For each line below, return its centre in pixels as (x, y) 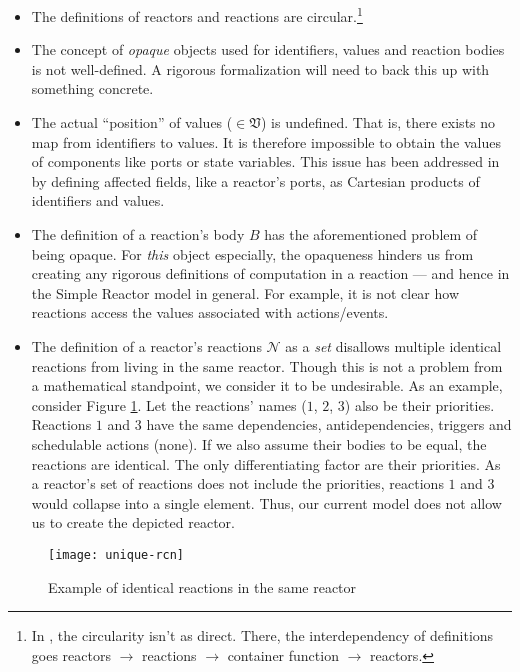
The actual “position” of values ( (132, 122)
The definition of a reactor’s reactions (146, 345)
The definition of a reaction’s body (138, 234)
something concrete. (92, 88)
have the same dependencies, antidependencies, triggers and (329, 424)
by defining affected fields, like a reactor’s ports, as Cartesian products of (255, 180)
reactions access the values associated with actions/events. (210, 312)
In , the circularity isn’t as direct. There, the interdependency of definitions (262, 635)
